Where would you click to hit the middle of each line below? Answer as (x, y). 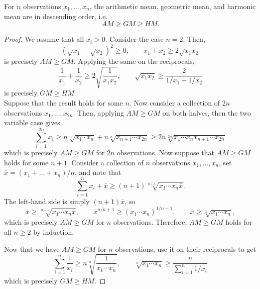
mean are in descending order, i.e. (56, 16)
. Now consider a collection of (175, 103)
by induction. (54, 231)
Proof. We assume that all (44, 39)
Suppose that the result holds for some (63, 103)
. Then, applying (98, 112)
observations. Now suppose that (165, 152)
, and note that (98, 172)
